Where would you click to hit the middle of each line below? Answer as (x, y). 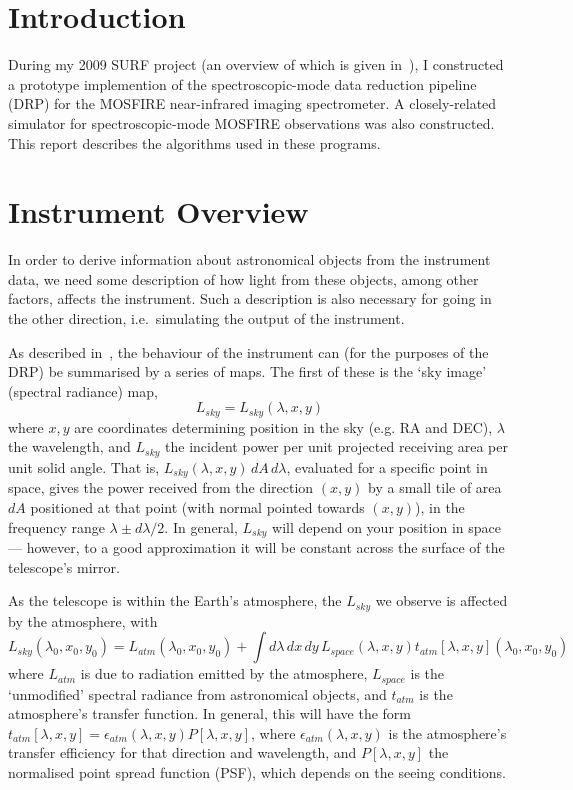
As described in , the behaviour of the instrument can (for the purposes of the (248, 351)
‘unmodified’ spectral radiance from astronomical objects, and (197, 693)
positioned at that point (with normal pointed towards (197, 506)
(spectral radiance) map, (83, 390)
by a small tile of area (435, 487)
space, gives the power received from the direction (161, 487)
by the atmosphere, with (83, 620)
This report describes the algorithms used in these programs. (194, 142)
